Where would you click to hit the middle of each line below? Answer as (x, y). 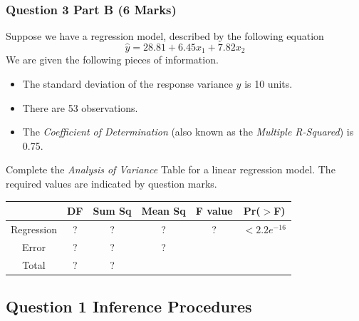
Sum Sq (112, 211)
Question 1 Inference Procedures (129, 306)
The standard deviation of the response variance (128, 84)
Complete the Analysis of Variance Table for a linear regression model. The (171, 169)
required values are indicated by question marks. (111, 184)
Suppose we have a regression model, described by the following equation (165, 36)
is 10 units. (269, 84)
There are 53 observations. (80, 107)
